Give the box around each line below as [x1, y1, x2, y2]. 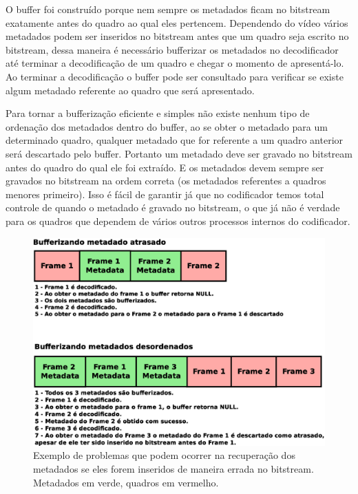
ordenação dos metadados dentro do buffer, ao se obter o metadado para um [6, 119, 328, 133]
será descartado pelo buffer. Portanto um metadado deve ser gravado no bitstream [6, 146, 352, 160]
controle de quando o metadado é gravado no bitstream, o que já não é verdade [6, 200, 340, 215]
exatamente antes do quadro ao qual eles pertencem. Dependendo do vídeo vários [6, 15, 348, 30]
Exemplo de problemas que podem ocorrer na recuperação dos [33, 448, 295, 462]
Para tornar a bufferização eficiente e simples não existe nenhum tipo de [6, 106, 310, 120]
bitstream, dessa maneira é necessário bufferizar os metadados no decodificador [6, 42, 339, 56]
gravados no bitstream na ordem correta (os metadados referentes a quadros [6, 173, 326, 188]
